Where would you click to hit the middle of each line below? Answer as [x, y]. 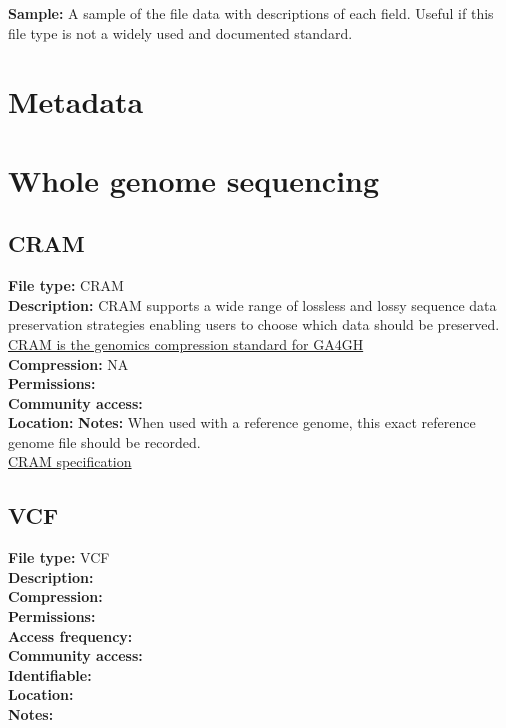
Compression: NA [68, 363]
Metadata [76, 101]
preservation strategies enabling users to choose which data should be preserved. [254, 324]
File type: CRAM [66, 285]
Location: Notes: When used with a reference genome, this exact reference [242, 422]
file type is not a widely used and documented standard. [180, 32]
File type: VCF [59, 557]
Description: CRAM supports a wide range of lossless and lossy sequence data [252, 304]
